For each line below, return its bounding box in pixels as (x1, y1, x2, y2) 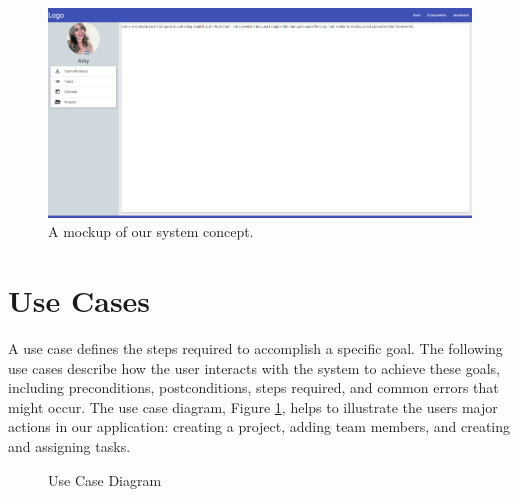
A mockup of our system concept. (48, 221, 254, 242)
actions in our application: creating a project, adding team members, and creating (8, 416, 511, 437)
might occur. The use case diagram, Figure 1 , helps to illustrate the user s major (8, 396, 498, 417)
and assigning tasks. (8, 436, 131, 456)
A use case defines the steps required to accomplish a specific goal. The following (8, 338, 503, 359)
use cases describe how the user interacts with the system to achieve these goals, (8, 357, 500, 378)
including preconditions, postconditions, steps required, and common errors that (8, 377, 499, 398)
